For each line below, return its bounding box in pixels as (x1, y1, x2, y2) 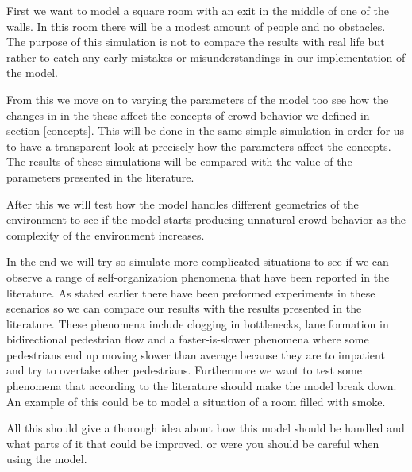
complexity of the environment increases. (6, 226, 205, 243)
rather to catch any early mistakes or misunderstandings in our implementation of (6, 48, 406, 65)
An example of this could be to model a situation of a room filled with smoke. (6, 393, 386, 409)
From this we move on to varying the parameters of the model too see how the (6, 90, 389, 107)
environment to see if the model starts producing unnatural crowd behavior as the (6, 211, 406, 228)
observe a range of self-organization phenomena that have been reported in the (6, 268, 390, 285)
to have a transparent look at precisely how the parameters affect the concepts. (6, 137, 391, 154)
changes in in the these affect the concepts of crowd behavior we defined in (6, 106, 370, 123)
